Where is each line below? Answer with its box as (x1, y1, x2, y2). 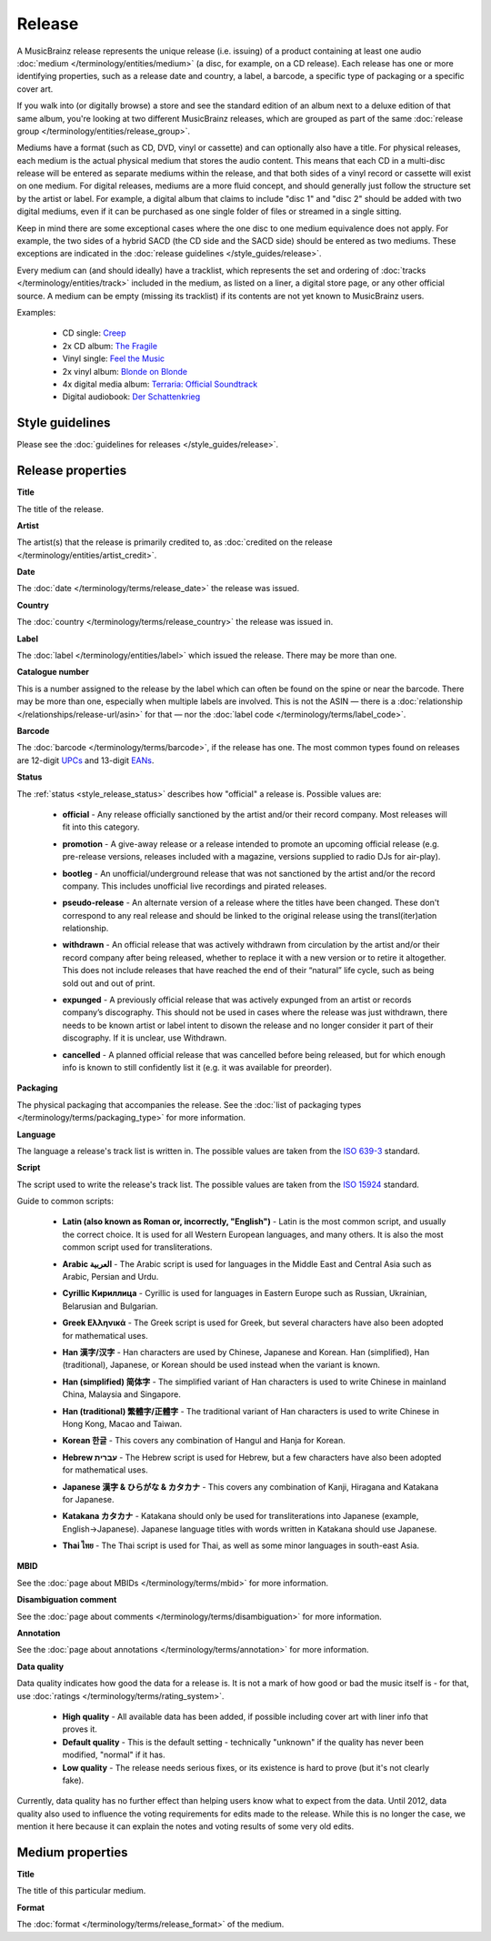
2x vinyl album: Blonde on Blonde (62, 366, 188, 377)
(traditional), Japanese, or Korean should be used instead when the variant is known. (62, 1360, 381, 1371)
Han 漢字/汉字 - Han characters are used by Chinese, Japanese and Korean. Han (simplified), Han (62, 1347, 430, 1357)
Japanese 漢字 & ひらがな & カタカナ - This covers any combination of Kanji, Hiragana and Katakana (62, 1481, 439, 1492)
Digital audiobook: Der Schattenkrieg (62, 391, 201, 402)
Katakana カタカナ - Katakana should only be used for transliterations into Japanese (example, (62, 1511, 419, 1522)
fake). (62, 1775, 85, 1785)
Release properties (16, 463, 127, 478)
